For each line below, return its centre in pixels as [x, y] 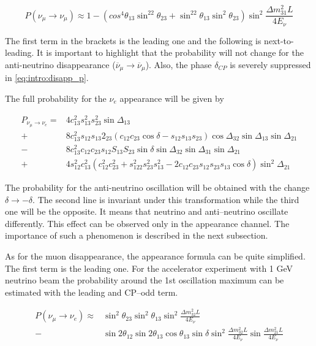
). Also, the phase [179, 64]
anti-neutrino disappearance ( [60, 64]
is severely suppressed [270, 64]
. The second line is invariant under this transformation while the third [166, 199]
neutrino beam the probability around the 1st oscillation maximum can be [145, 280]
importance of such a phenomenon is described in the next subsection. [137, 235]
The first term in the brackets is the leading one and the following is [133, 40]
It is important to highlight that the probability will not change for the [170, 52]
